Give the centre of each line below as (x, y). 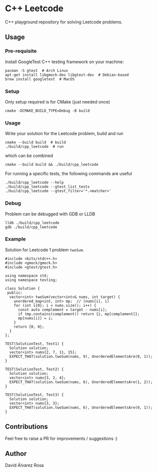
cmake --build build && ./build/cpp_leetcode (52, 165)
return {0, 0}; (29, 327)
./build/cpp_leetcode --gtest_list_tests (47, 187)
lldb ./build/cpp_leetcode (32, 223)
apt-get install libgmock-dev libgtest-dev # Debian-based (67, 75)
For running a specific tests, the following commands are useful (69, 174)
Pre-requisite (21, 51)
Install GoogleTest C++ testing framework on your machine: (64, 62)
